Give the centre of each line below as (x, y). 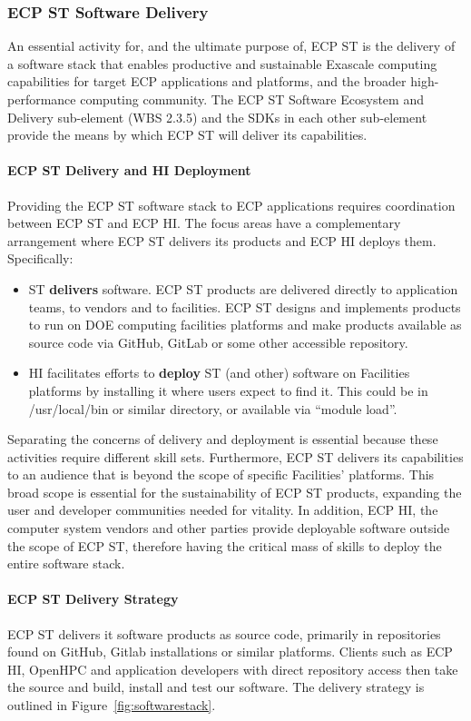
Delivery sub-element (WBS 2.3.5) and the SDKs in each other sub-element (217, 117)
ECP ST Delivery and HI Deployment (129, 170)
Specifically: (40, 258)
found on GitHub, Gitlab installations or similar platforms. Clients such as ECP (230, 652)
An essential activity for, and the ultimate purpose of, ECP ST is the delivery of (231, 46)
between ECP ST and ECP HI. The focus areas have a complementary (204, 223)
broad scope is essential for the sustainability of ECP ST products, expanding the (235, 492)
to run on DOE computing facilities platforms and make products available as (245, 325)
